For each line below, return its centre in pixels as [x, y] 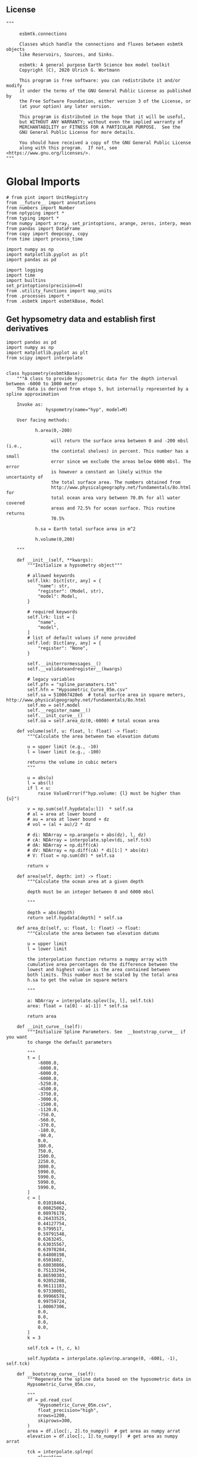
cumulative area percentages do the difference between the [103, 964]
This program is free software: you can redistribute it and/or [100, 80]
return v [38, 866]
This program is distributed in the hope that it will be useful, [102, 117]
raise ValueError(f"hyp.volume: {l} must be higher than [109, 793]
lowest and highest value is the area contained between [98, 969]
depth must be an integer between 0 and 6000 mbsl [91, 892]
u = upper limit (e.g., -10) [63, 747]
